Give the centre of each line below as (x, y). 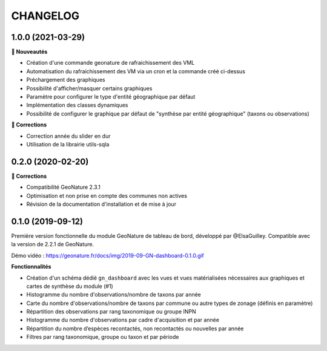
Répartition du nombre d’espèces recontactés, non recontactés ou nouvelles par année (135, 328)
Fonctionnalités (31, 267)
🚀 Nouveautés (29, 52)
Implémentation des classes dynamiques (77, 105)
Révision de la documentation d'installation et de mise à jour (101, 204)
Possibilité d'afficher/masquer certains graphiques (89, 88)
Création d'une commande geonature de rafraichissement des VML (111, 63)
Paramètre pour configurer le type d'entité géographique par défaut (111, 97)
